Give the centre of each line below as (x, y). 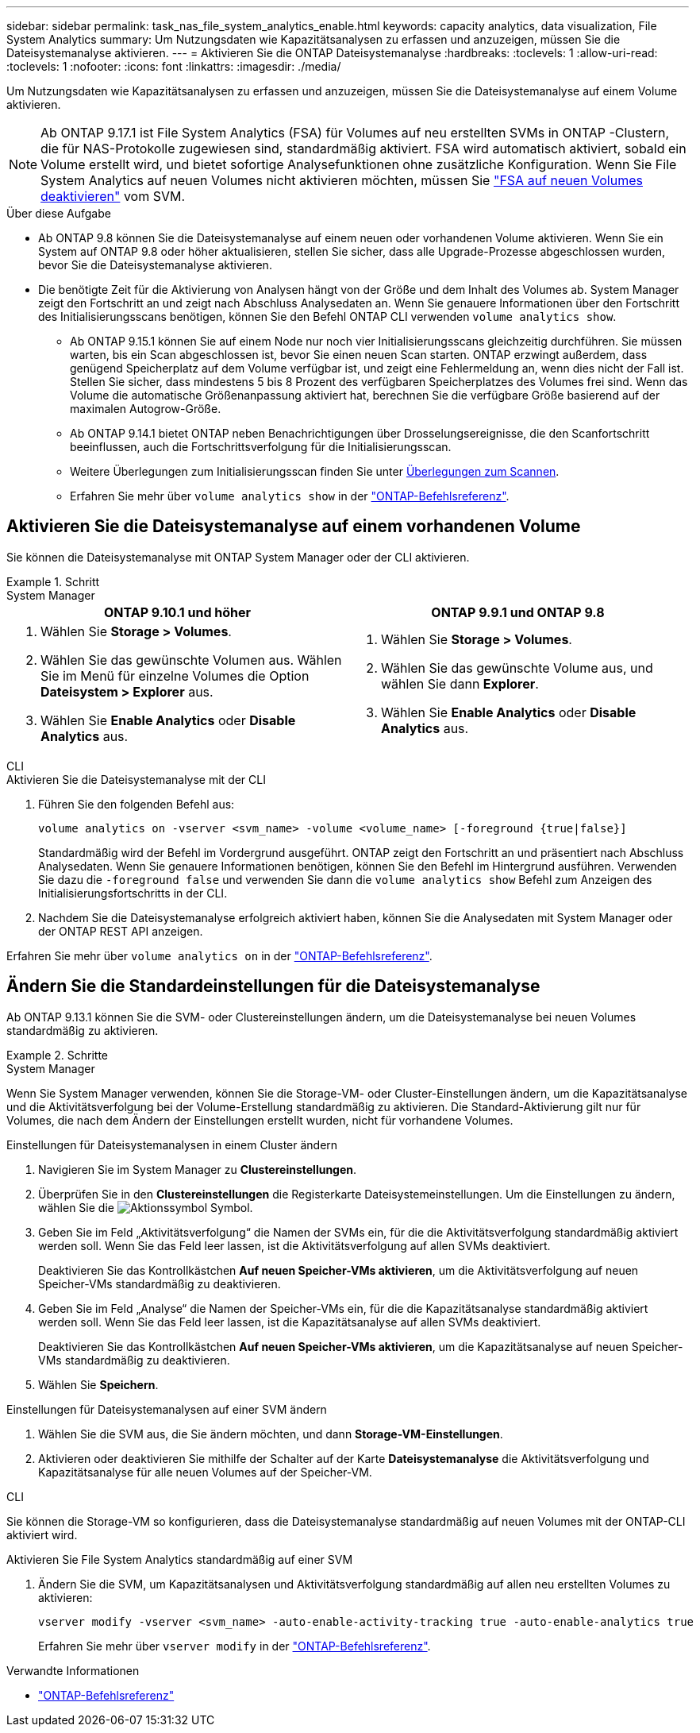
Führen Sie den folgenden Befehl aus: (137, 804)
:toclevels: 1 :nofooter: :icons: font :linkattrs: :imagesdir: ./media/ (174, 66)
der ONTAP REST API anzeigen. (121, 931)
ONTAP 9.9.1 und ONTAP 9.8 (518, 612)
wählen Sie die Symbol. (146, 1207)
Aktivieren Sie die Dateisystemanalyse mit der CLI (136, 779)
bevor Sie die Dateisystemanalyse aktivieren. (155, 265)
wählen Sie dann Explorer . (460, 683)
